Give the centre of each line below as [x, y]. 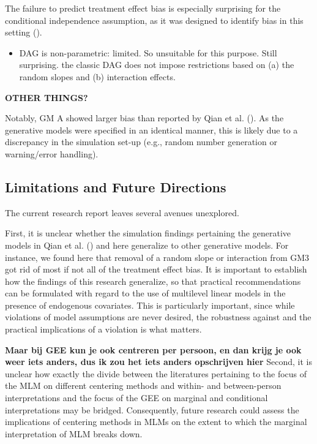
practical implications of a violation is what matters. [103, 329]
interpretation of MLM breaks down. [74, 433]
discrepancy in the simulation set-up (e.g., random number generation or [141, 142]
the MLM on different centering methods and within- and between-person [143, 386]
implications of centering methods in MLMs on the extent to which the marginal [156, 422]
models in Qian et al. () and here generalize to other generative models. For [147, 245]
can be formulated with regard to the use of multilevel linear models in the [145, 293]
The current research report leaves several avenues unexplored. [122, 212]
